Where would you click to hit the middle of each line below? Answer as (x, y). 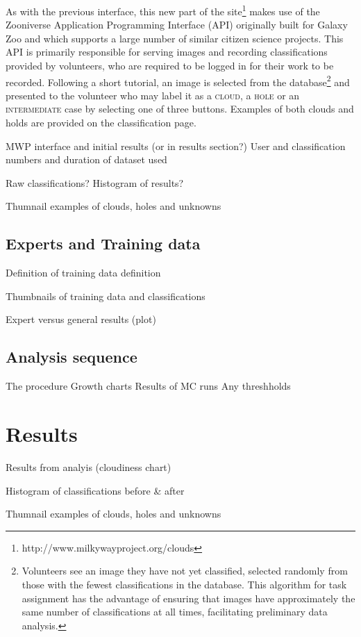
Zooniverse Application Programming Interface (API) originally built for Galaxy (177, 25)
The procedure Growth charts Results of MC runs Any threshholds (148, 386)
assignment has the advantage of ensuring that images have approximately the (188, 598)
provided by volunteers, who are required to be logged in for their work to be (170, 66)
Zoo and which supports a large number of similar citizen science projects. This (175, 38)
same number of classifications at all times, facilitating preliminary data (175, 612)
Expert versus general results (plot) (81, 319)
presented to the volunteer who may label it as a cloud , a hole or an (153, 95)
